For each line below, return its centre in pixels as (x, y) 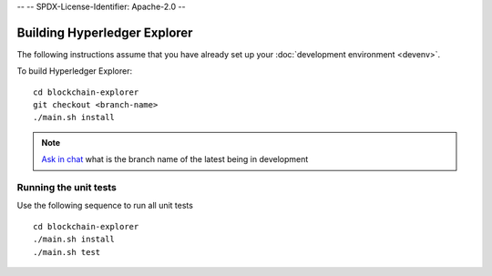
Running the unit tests (67, 188)
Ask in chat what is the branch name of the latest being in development (175, 159)
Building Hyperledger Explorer (105, 32)
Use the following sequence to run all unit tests (105, 206)
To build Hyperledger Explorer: (74, 71)
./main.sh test (67, 252)
